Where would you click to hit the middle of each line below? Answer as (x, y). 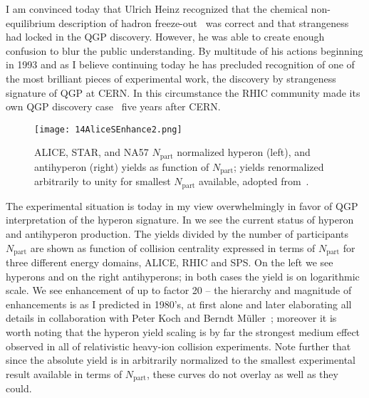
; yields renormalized (279, 166)
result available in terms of (64, 373)
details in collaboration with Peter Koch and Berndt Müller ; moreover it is (171, 318)
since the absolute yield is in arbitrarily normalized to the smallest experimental (181, 360)
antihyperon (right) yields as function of (122, 166)
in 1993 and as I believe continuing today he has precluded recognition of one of (180, 64)
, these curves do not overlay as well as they (242, 373)
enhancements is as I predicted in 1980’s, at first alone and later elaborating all (179, 304)
